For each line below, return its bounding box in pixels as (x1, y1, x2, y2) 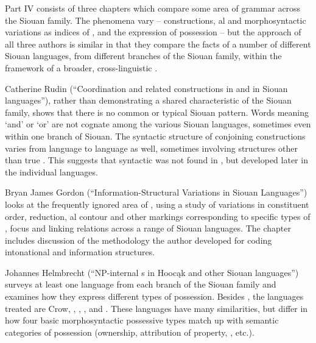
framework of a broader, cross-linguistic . (5, 61, 158, 74)
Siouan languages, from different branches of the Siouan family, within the (5, 49, 282, 62)
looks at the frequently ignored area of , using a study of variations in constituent (5, 197, 309, 210)
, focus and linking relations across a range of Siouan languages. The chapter (5, 222, 291, 235)
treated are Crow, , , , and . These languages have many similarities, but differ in (5, 302, 308, 314)
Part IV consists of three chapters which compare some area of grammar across (5, 2, 301, 14)
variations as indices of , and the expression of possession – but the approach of (5, 26, 301, 38)
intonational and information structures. (5, 246, 155, 258)
